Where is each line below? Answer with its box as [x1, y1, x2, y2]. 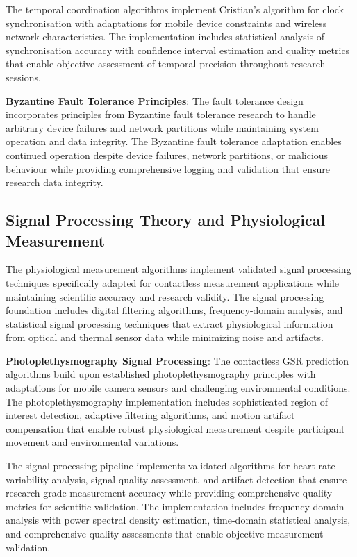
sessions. [6, 69, 41, 84]
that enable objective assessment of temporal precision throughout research [6, 56, 326, 71]
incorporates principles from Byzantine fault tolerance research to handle [6, 107, 316, 122]
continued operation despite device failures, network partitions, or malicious [6, 147, 329, 162]
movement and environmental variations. [6, 435, 179, 449]
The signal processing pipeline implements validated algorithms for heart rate [6, 458, 335, 473]
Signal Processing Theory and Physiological [6, 209, 326, 231]
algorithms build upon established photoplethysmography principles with [6, 367, 316, 381]
